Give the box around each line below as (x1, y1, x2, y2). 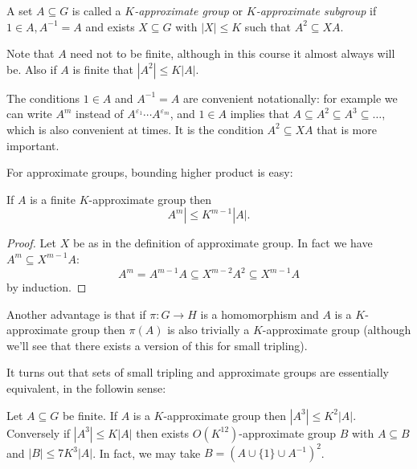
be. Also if (6, 60, 57, 77)
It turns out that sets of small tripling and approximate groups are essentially (6, 364, 389, 381)
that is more (317, 120, 377, 137)
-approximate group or (134, 2, 243, 18)
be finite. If (62, 406, 117, 423)
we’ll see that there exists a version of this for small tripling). (6, 336, 308, 353)
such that (244, 18, 292, 35)
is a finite (30, 190, 76, 207)
